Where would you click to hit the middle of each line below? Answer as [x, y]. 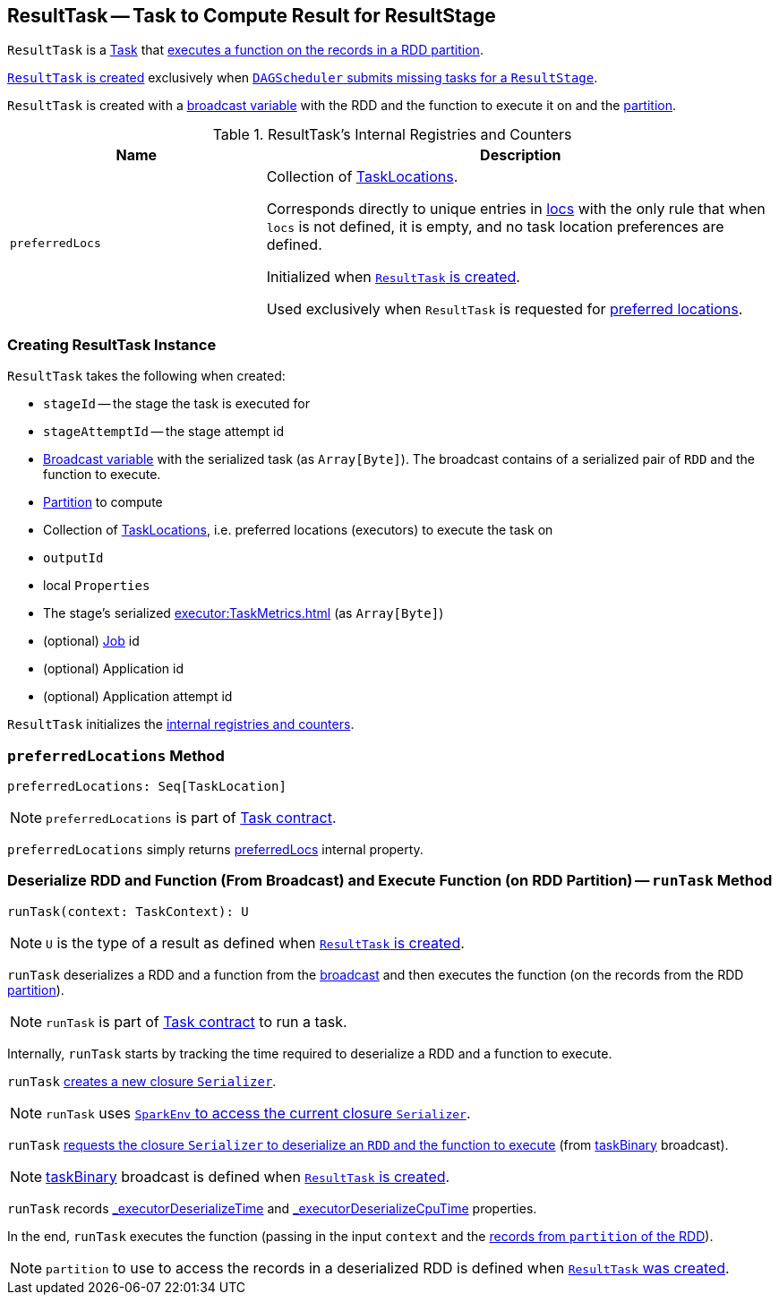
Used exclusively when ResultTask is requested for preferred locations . [505, 309]
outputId [73, 558]
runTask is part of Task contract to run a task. [197, 1021]
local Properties [97, 586]
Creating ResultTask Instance [112, 344]
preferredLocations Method [116, 755]
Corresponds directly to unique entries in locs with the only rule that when [516, 209]
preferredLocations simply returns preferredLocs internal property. [215, 849]
